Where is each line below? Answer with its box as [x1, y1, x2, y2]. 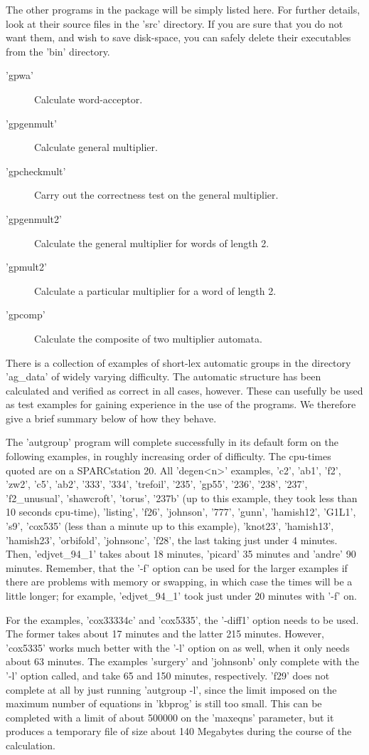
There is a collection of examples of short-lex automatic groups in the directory [6, 355, 351, 370]
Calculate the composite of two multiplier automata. [34, 330, 262, 345]
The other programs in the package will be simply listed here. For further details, [6, 2, 360, 16]
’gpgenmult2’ [6, 211, 62, 226]
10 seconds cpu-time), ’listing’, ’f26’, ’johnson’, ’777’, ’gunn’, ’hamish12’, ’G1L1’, [6, 504, 356, 519]
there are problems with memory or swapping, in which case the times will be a [6, 574, 353, 589]
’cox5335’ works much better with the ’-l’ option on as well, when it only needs [6, 640, 350, 655]
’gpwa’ [6, 68, 33, 83]
